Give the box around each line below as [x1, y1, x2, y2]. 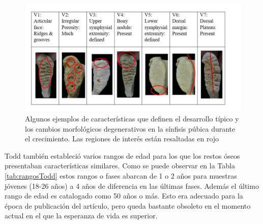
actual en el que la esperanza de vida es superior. [5, 210, 158, 221]
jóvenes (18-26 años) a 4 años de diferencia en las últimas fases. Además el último [5, 180, 259, 191]
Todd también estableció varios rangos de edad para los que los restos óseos [5, 150, 240, 161]
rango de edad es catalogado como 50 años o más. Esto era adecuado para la [5, 190, 243, 201]
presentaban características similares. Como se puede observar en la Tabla [5, 160, 235, 171]
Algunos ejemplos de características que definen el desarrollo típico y [25, 113, 239, 123]
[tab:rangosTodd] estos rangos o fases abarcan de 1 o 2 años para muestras [5, 170, 237, 181]
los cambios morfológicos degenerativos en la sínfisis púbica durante [25, 123, 236, 134]
